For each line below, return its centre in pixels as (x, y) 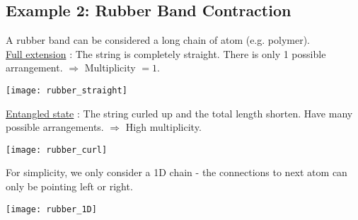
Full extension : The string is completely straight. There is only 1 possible (166, 53)
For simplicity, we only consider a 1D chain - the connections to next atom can (177, 172)
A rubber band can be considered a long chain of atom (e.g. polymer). (158, 40)
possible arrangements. (55, 127)
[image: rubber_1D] (51, 209)
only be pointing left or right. (69, 186)
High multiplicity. (163, 127)
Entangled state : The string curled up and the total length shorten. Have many (179, 113)
